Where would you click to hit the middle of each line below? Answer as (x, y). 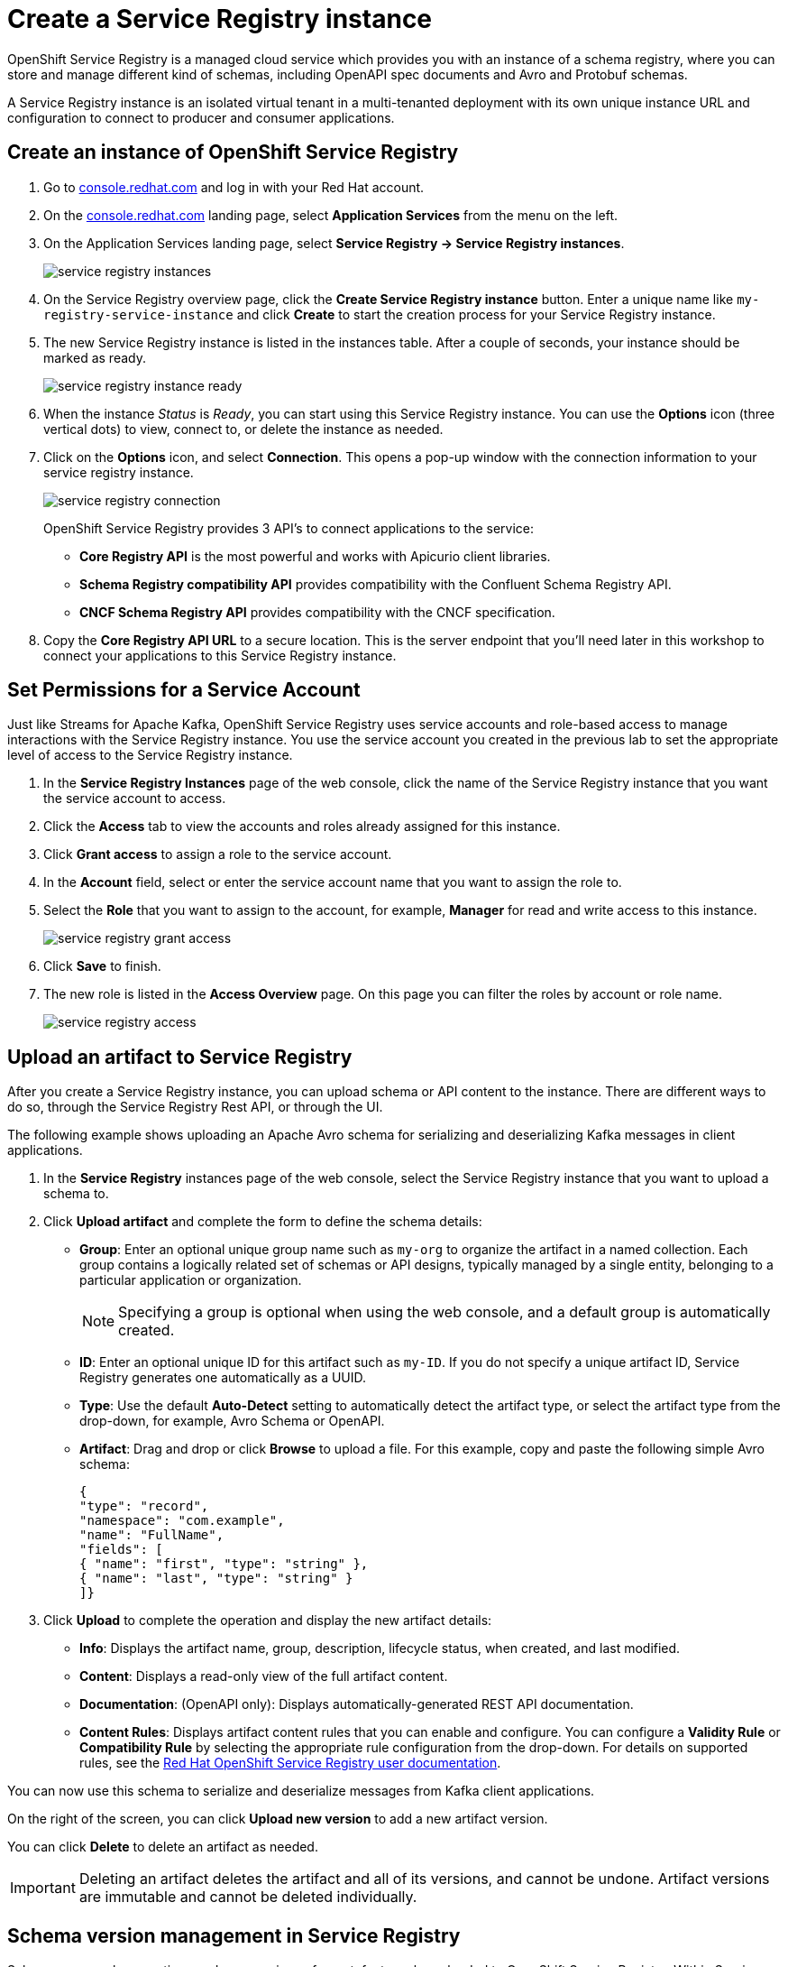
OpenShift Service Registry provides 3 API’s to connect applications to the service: (289, 528)
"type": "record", (144, 1506)
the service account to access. (135, 799)
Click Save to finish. (102, 966)
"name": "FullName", (152, 1535)
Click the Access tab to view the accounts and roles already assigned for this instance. (302, 827)
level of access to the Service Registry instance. (150, 755)
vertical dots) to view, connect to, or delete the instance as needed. (243, 429)
